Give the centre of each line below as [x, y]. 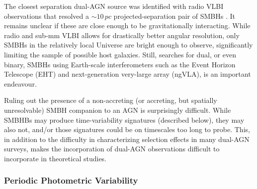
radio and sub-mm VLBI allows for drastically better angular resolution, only [122, 35]
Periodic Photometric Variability [71, 180]
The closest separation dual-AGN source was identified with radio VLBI [114, 6]
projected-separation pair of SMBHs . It [174, 16]
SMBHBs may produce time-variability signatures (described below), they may [124, 119]
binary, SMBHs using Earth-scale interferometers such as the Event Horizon [120, 64]
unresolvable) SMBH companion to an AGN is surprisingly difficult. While [118, 110]
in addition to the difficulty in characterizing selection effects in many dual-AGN [127, 139]
